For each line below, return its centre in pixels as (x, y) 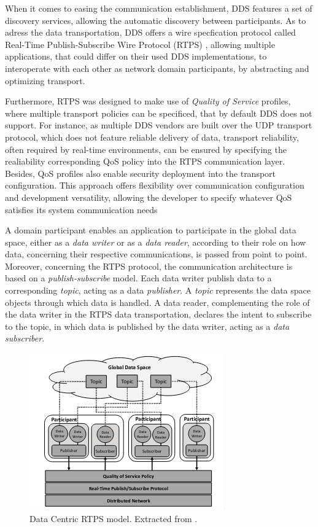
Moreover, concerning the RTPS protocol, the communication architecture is (149, 266)
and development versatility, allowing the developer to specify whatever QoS (149, 197)
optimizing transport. (45, 80)
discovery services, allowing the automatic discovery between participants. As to (156, 20)
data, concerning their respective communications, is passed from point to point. (156, 254)
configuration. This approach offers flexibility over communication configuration (155, 185)
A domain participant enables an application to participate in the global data (151, 230)
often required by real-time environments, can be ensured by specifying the (146, 149)
